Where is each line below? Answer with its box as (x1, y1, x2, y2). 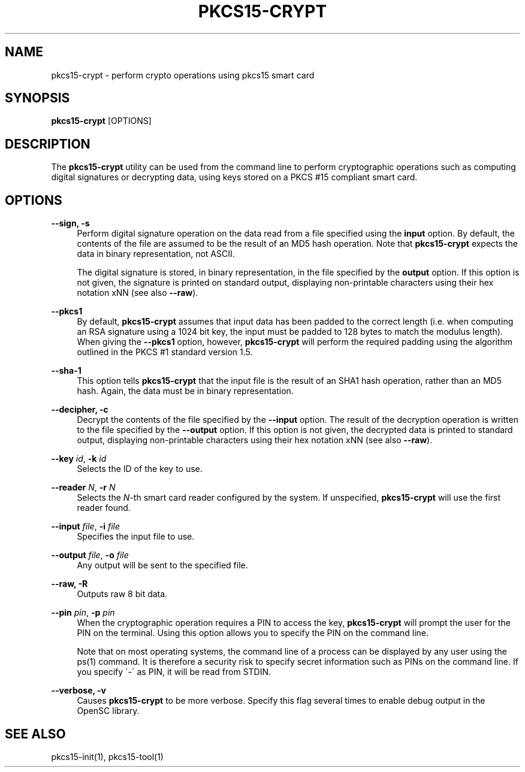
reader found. (77, 502, 131, 513)
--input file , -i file (51, 521, 120, 532)
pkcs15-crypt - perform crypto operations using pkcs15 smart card (51, 69, 315, 80)
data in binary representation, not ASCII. (77, 249, 235, 259)
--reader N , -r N (51, 482, 116, 493)
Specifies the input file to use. (77, 531, 195, 542)
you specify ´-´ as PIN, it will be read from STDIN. (77, 667, 271, 677)
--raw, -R (51, 579, 88, 589)
